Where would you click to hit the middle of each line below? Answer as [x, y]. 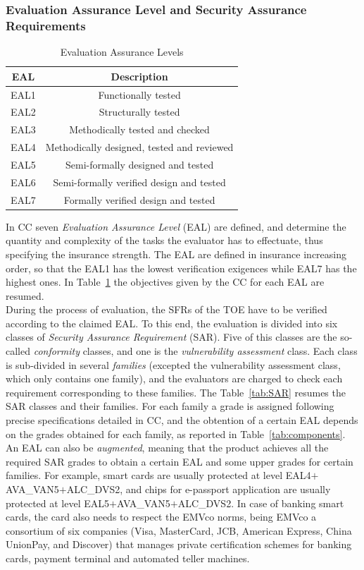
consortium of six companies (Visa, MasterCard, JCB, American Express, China [179, 530]
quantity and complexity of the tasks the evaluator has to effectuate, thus [164, 240]
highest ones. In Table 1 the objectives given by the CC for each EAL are [165, 282]
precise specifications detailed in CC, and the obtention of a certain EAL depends [182, 420]
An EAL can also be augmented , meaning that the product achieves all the [167, 448]
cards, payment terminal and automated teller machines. [128, 558]
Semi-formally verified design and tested [139, 182]
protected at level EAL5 [58, 503]
